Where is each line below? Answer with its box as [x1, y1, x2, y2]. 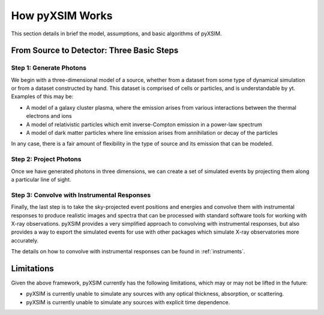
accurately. [11, 237, 39, 244]
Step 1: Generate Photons [11, 63, 87, 72]
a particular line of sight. [11, 175, 71, 183]
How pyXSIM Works [11, 9, 113, 22]
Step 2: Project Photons [11, 155, 82, 163]
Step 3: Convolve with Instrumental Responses [11, 190, 151, 199]
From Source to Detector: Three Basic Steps [11, 46, 179, 56]
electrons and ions [26, 113, 72, 120]
